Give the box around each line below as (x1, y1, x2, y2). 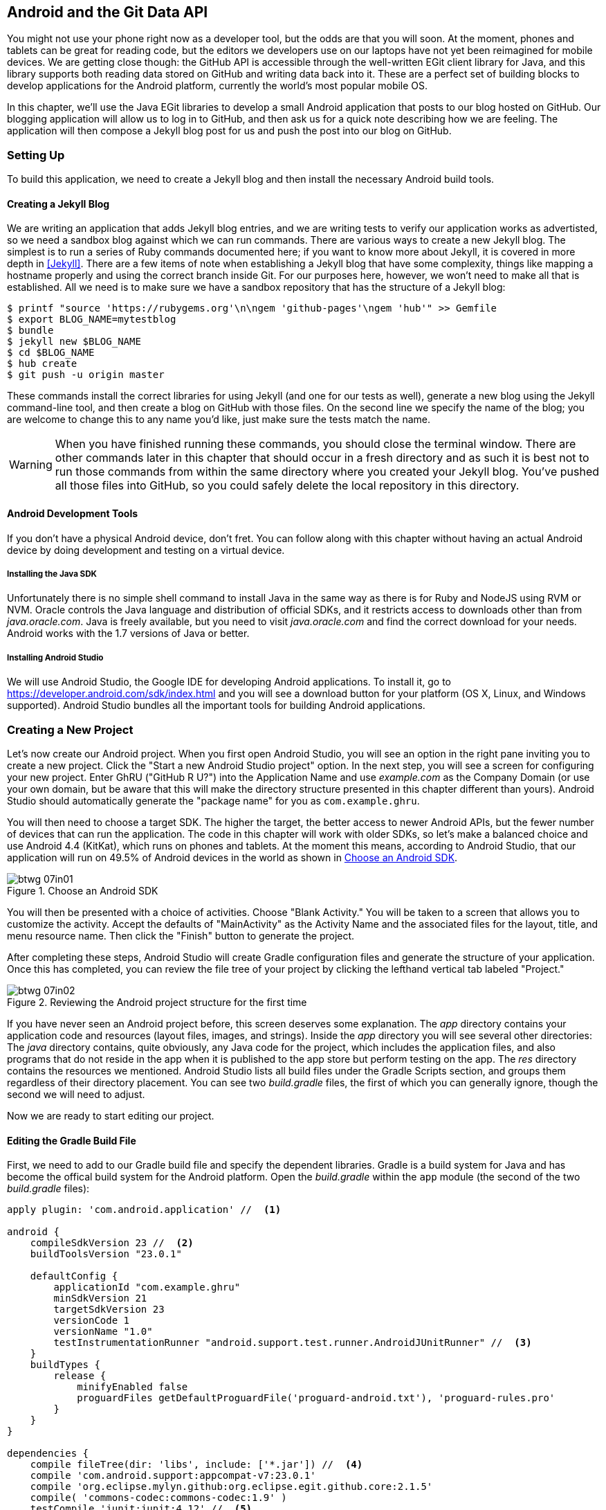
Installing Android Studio (7, 652, 104, 663)
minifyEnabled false (77, 1381, 188, 1393)
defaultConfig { (30, 1270, 118, 1282)
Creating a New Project (7, 722, 134, 737)
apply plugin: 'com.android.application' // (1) (7, 1204, 282, 1216)
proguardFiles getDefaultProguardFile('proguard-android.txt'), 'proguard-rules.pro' (77, 1392, 555, 1404)
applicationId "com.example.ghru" (53, 1282, 241, 1293)
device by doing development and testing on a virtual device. (7, 543, 285, 556)
